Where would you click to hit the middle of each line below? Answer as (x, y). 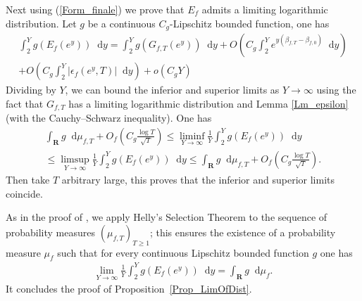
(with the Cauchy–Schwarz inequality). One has (109, 118)
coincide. (24, 193)
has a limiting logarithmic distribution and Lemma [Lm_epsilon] (208, 103)
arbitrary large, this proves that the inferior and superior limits (198, 180)
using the (336, 90)
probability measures (51, 232)
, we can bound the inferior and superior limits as (172, 90)
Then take (28, 180)
